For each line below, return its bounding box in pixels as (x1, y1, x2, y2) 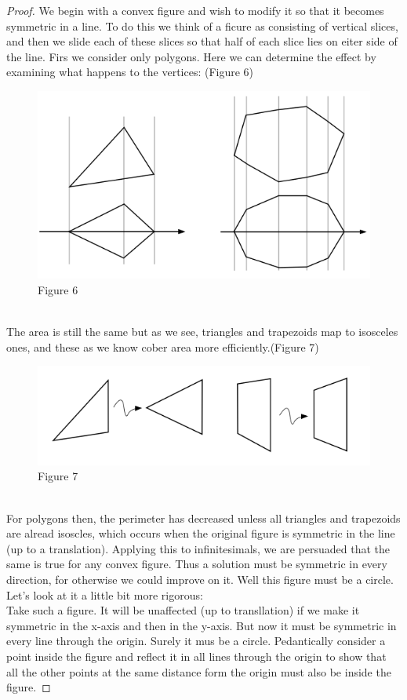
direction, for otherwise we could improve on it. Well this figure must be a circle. (6, 571, 394, 587)
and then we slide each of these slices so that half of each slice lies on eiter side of (6, 33, 398, 49)
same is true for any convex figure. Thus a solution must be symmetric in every (6, 556, 387, 572)
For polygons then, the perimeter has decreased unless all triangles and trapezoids (6, 509, 401, 526)
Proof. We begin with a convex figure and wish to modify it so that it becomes (6, 2, 384, 18)
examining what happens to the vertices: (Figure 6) (6, 64, 254, 80)
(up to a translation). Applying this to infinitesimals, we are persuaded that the (6, 540, 390, 556)
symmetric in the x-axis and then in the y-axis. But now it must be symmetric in (6, 617, 397, 633)
